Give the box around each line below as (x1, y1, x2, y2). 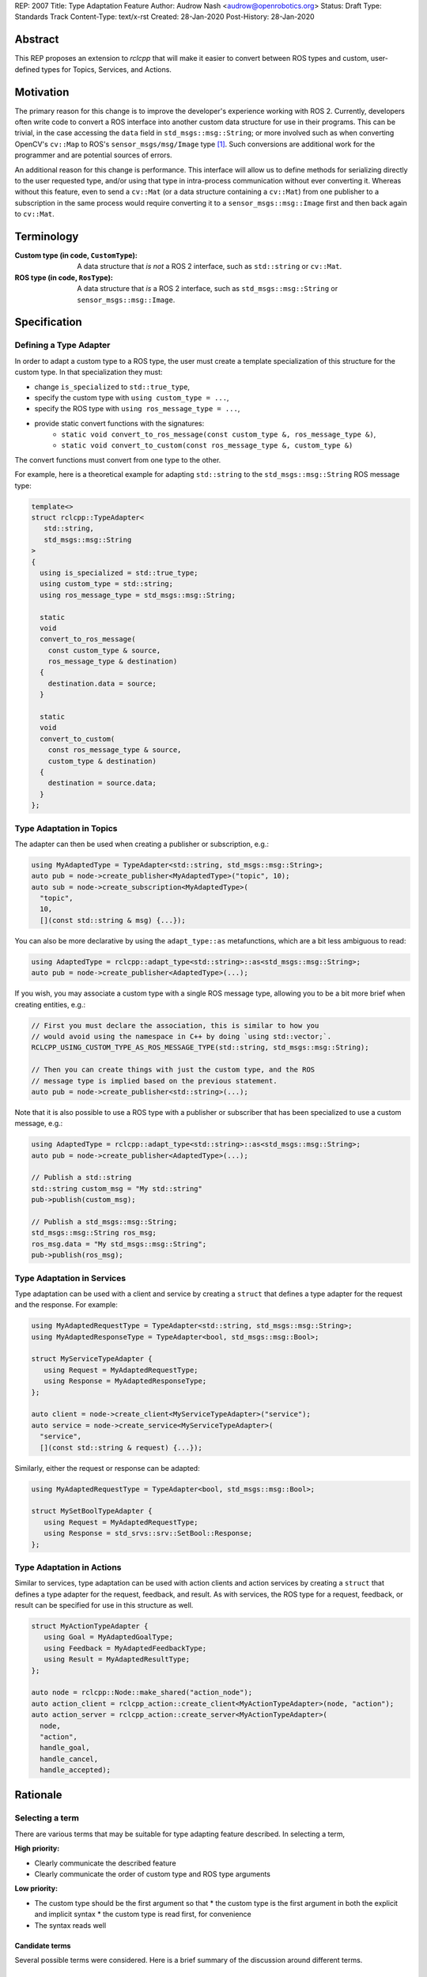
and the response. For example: (14, 1300, 119, 1310)
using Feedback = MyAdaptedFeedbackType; (43, 1643, 207, 1653)
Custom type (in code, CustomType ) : (14, 251, 138, 260)
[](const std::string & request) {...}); (40, 1443, 203, 1452)
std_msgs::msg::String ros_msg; (31, 1228, 157, 1238)
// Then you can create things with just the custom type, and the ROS (31, 1065, 316, 1075)
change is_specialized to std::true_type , (34, 382, 190, 391)
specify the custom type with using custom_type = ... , (34, 392, 229, 403)
